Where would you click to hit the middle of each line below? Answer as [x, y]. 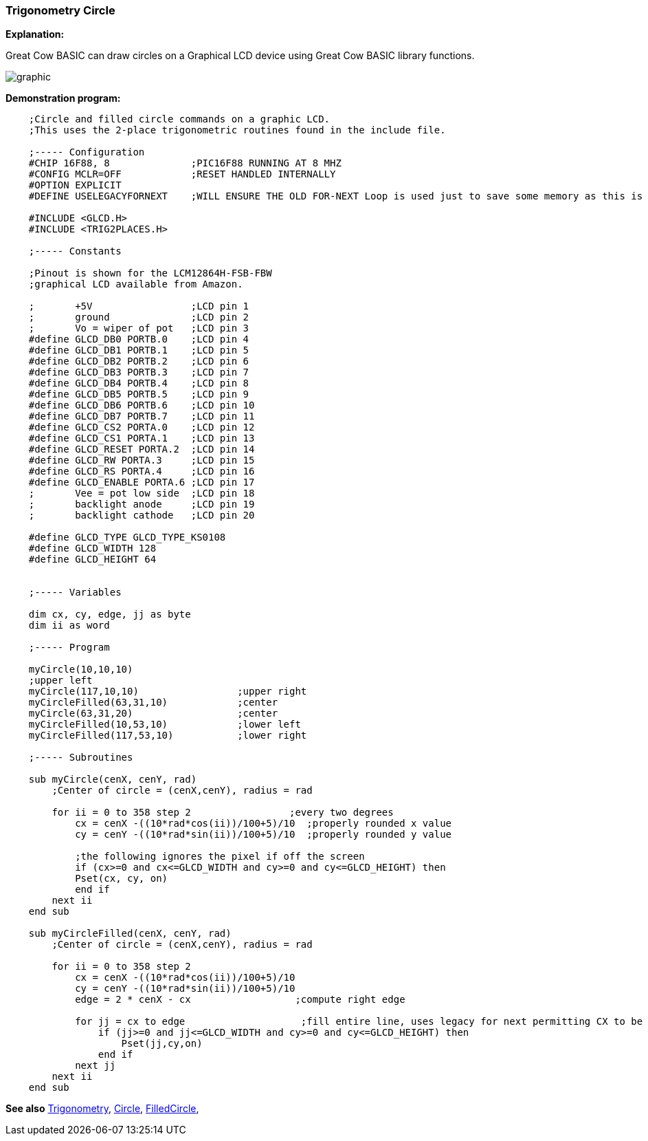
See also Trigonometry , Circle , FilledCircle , [102, 1109]
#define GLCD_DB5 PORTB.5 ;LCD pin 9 [139, 394]
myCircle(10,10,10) [81, 670]
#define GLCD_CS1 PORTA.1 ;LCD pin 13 [142, 438]
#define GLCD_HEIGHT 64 [92, 559]
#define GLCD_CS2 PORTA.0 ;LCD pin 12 [142, 427]
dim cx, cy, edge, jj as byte [110, 615]
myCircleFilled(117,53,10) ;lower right [168, 736]
